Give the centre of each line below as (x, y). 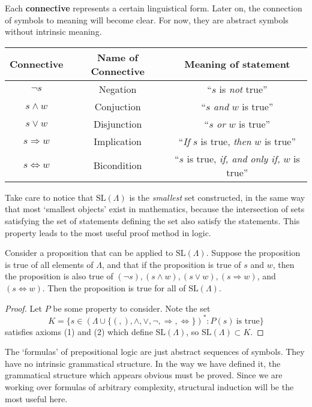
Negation (118, 89)
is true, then (226, 141)
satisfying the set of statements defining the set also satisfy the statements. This (152, 220)
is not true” (243, 89)
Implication (118, 141)
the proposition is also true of (59, 276)
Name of (118, 57)
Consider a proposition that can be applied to (89, 253)
